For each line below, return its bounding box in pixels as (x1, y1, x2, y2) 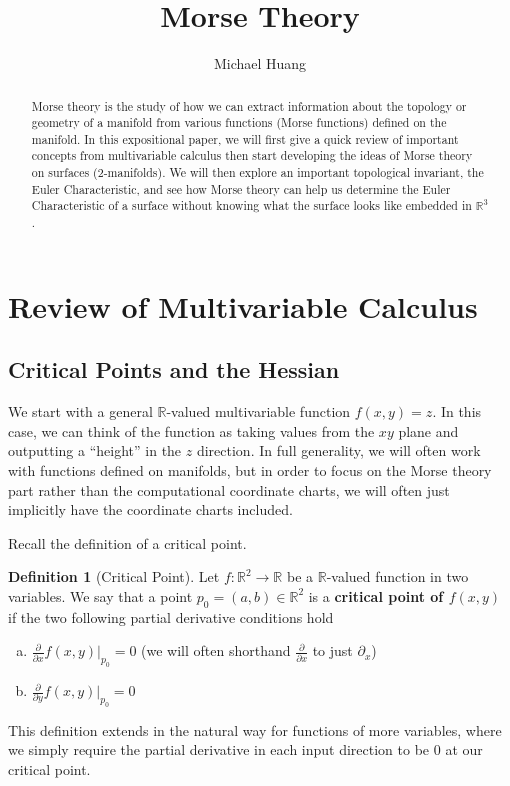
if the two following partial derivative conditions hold (8, 606, 334, 627)
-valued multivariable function (166, 401, 351, 422)
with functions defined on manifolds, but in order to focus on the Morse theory (8, 459, 492, 480)
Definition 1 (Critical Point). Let (8, 566, 220, 587)
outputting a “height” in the (8, 440, 182, 461)
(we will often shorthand (141, 640, 291, 661)
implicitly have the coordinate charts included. (8, 499, 293, 520)
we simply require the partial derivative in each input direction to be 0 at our (8, 739, 483, 760)
